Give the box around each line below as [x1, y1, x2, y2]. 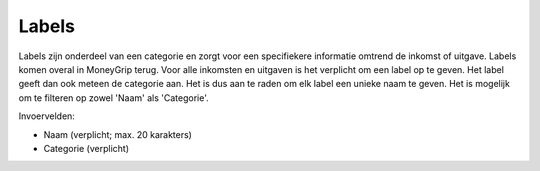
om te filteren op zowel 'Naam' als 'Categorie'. [18, 91, 209, 104]
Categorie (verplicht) [43, 142, 130, 154]
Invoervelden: [18, 110, 75, 122]
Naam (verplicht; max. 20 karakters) [43, 128, 192, 140]
